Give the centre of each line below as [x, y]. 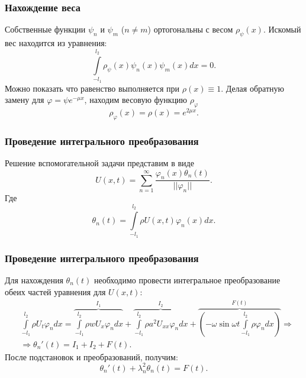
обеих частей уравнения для [55, 291]
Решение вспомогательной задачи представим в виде [99, 163]
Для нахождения [34, 280]
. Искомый [282, 29]
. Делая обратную [252, 88]
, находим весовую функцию [136, 100]
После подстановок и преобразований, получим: [91, 356]
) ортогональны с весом [190, 29]
